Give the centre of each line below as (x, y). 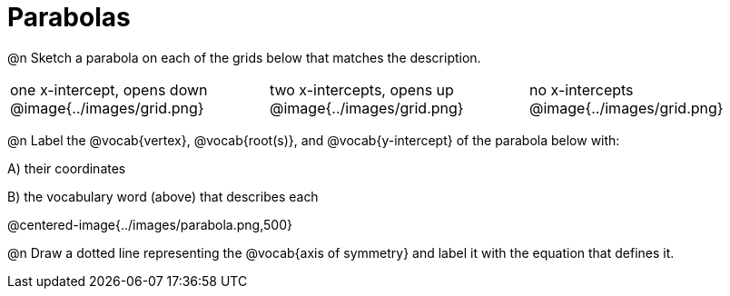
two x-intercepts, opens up (361, 89)
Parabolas (69, 17)
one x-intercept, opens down (109, 89)
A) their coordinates (67, 168)
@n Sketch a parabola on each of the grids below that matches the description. (244, 57)
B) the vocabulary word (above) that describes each (163, 196)
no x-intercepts (581, 89)
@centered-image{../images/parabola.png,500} (150, 224)
